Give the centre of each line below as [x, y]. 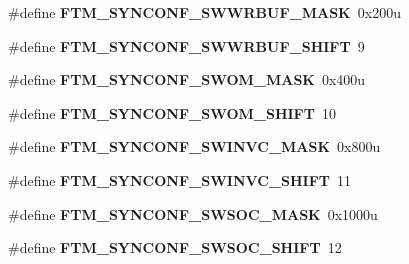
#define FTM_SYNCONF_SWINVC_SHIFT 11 [180, 179]
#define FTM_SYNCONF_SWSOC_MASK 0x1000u [193, 213]
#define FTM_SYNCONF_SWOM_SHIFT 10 [172, 112]
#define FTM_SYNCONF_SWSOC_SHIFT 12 [175, 247]
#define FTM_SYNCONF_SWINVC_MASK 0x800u [194, 146]
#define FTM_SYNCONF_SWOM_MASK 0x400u [187, 79]
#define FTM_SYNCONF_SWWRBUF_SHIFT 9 [186, 45]
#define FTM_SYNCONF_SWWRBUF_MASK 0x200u [204, 12]
